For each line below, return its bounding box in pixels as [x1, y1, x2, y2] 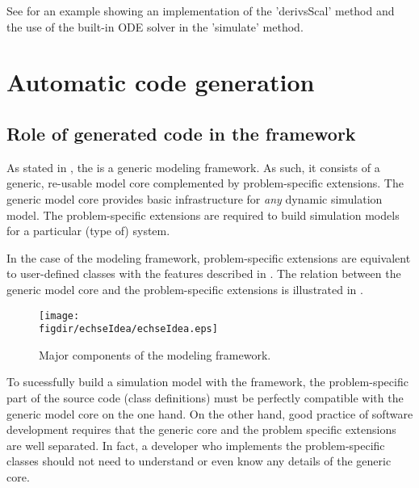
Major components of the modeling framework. [39, 346, 271, 363]
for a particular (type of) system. [6, 222, 170, 239]
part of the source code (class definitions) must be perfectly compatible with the [6, 389, 404, 406]
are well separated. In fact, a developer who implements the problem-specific [6, 436, 385, 453]
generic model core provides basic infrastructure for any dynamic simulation [6, 190, 383, 207]
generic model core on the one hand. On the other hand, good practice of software [6, 405, 413, 422]
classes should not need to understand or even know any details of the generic [6, 452, 392, 469]
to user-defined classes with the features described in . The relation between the [6, 265, 401, 282]
